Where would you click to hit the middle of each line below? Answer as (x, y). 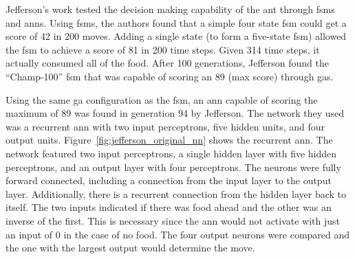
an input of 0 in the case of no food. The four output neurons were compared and (178, 234)
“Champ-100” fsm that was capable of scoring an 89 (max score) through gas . (170, 76)
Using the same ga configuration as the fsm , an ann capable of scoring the (162, 99)
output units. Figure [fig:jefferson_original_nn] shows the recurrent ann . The (169, 140)
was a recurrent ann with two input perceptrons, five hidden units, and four (165, 126)
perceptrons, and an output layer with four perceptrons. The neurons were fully (173, 167)
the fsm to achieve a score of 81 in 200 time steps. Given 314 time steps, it (163, 49)
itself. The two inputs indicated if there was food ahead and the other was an (169, 207)
